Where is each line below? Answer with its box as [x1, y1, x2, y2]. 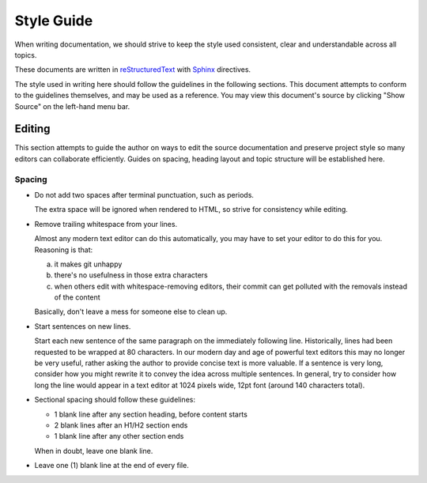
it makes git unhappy [54, 259, 123, 269]
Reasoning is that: [34, 245, 93, 255]
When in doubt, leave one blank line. [34, 446, 153, 455]
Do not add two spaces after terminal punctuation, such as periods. [34, 190, 255, 199]
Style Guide [14, 12, 93, 29]
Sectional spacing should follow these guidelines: [34, 395, 195, 405]
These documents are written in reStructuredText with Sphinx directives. [14, 65, 251, 74]
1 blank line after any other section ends [54, 432, 184, 441]
